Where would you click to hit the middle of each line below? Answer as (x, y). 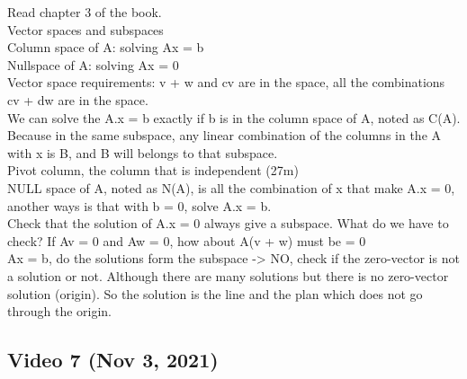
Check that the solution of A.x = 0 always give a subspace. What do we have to (228, 223)
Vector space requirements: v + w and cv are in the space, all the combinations (226, 82)
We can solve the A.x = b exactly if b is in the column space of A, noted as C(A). (234, 117)
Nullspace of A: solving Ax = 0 (93, 64)
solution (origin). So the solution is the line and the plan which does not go (215, 293)
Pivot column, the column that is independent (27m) (153, 170)
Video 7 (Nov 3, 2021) (113, 360)
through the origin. (60, 311)
